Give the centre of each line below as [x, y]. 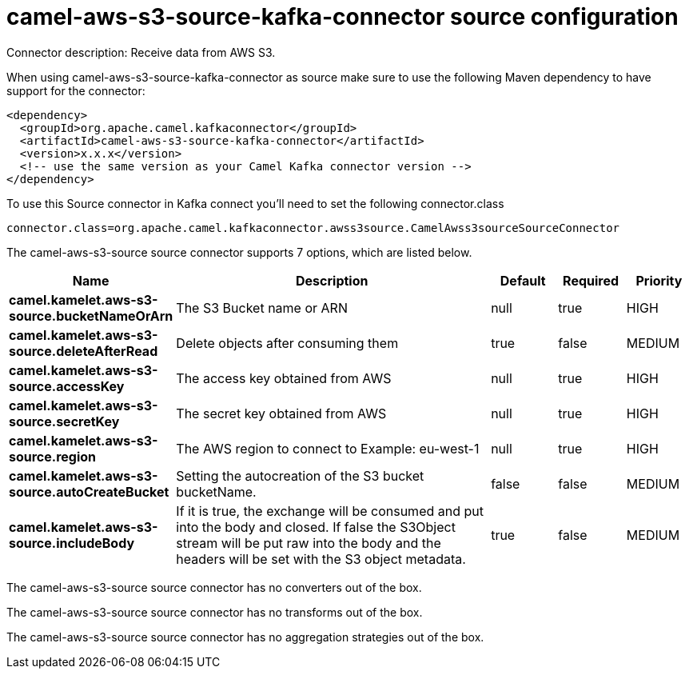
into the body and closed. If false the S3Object [316, 527]
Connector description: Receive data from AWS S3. [141, 52]
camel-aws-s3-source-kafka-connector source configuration [343, 17]
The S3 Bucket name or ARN [262, 308]
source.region [53, 456]
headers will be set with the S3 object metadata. [321, 559]
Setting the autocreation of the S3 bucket [300, 475]
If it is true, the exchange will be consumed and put [330, 511]
